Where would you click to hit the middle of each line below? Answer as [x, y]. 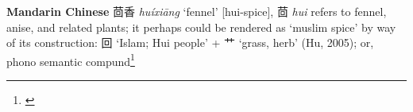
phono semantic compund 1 [71, 60]
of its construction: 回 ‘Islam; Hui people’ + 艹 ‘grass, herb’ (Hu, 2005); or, [190, 42]
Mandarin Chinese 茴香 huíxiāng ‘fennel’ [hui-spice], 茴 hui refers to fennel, [197, 11]
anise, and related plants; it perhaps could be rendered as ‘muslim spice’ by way [201, 27]
